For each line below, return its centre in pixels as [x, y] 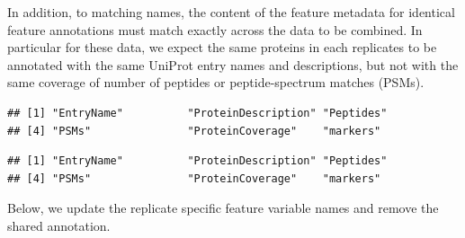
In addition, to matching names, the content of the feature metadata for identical [231, 12]
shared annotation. [59, 225]
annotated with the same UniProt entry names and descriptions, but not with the [233, 64]
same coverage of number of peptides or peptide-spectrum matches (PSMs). [216, 82]
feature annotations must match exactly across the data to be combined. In [215, 29]
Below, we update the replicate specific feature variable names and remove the [223, 208]
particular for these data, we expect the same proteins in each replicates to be [222, 47]
